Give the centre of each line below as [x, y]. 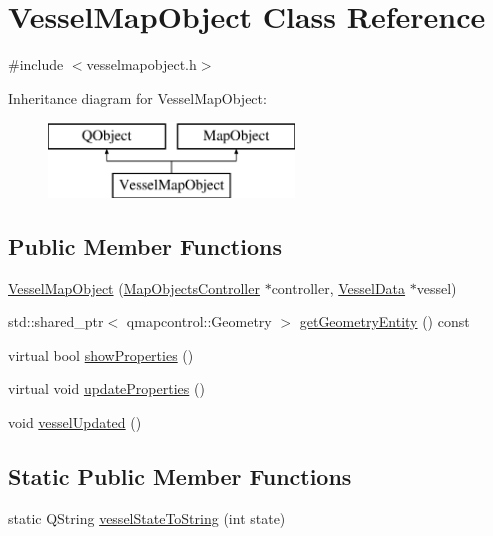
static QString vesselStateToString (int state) [147, 517]
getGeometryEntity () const [384, 321]
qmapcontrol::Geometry [199, 321]
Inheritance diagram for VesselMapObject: [137, 97]
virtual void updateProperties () [106, 388]
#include [36, 64]
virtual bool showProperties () [101, 354]
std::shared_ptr [56, 321]
